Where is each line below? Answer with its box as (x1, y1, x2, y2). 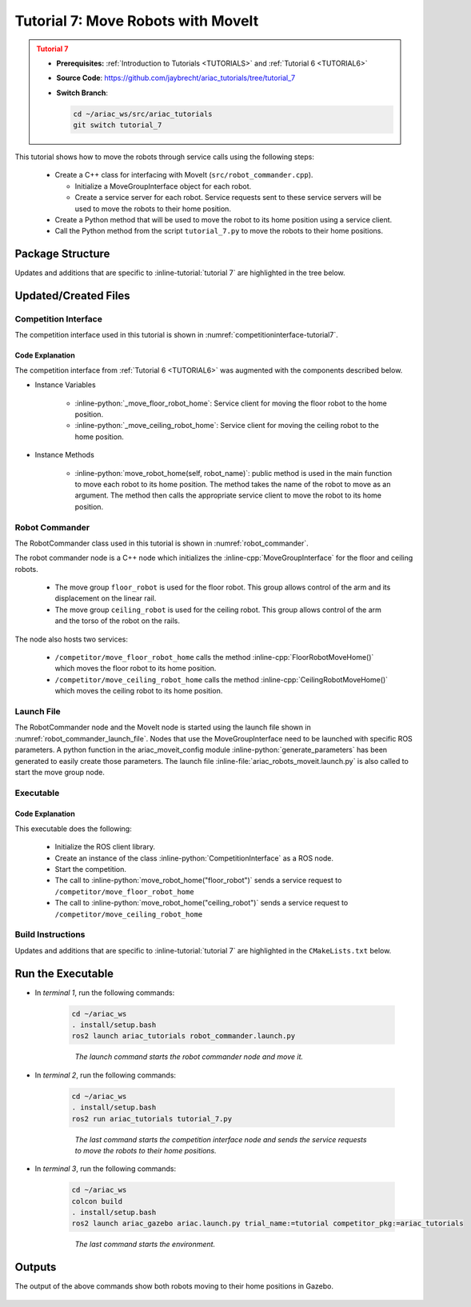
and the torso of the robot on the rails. (54, 616, 180, 626)
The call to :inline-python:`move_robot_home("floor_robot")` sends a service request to (54, 876, 342, 885)
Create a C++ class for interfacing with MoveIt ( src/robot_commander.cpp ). (54, 170, 313, 180)
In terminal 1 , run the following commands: (34, 988, 175, 997)
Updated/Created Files (14, 289, 131, 303)
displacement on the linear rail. (54, 594, 157, 603)
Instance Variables (34, 380, 96, 390)
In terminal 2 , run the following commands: (34, 1070, 176, 1080)
